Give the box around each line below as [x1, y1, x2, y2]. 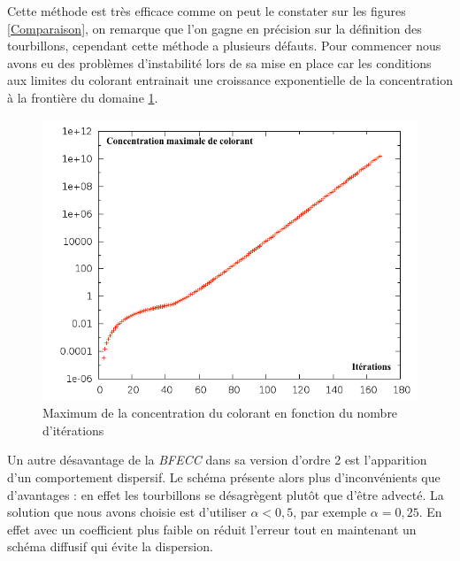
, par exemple [293, 503, 367, 521]
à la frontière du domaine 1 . [7, 88, 158, 106]
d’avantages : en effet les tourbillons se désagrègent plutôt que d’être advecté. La [7, 485, 444, 503]
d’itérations [42, 420, 104, 439]
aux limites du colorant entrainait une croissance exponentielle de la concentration [7, 71, 453, 89]
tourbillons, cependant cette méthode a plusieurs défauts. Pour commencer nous [7, 36, 441, 55]
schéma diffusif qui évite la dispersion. [7, 537, 213, 556]
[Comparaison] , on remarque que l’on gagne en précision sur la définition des [7, 19, 422, 37]
